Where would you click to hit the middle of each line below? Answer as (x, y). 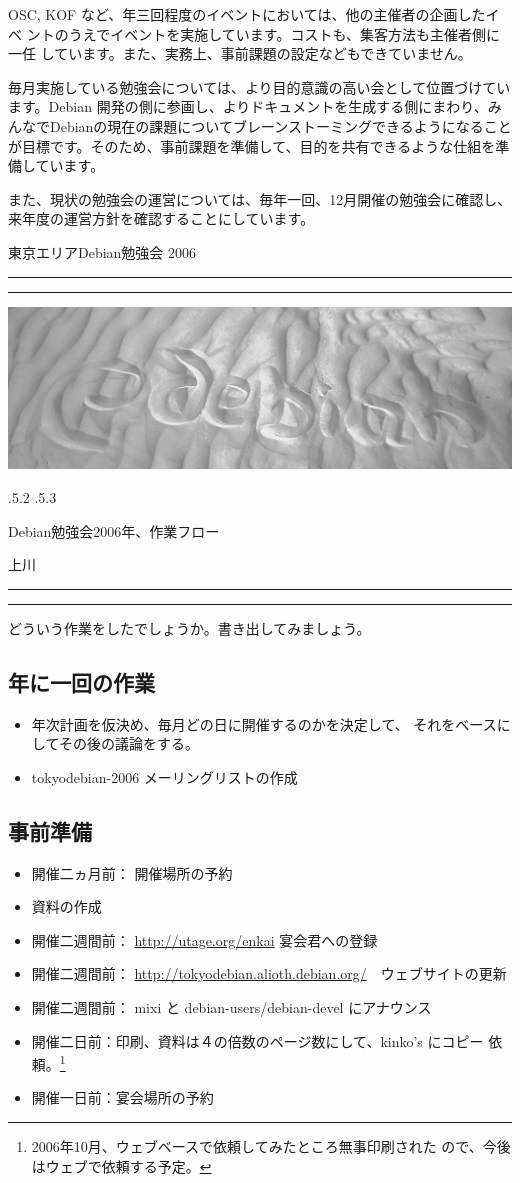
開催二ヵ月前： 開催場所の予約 (132, 872)
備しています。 (56, 165)
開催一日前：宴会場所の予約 (122, 1097)
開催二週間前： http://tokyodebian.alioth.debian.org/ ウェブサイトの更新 (269, 973)
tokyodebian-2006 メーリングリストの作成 (164, 776)
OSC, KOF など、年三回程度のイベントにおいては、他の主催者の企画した (247, 14)
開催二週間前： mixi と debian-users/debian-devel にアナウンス (231, 1006)
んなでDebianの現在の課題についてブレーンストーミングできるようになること (260, 125)
